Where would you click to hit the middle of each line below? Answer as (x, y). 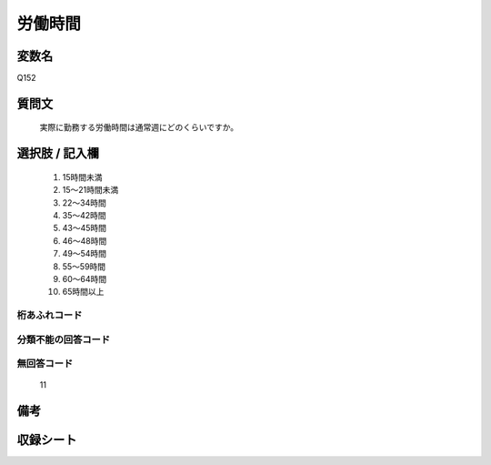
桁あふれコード (50, 316)
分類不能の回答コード (64, 339)
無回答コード (45, 364)
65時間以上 (83, 292)
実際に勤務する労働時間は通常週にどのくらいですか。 (139, 127)
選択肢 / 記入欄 (58, 153)
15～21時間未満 (90, 190)
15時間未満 (82, 177)
